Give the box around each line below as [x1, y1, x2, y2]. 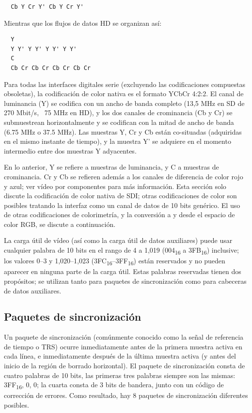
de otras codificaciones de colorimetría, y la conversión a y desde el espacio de [4, 209, 235, 220]
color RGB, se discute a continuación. [4, 219, 116, 229]
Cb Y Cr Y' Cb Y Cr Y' [11, 3, 84, 10]
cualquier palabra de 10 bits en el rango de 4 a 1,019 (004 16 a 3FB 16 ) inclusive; [4, 245, 239, 256]
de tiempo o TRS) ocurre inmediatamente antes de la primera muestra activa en [4, 341, 243, 351]
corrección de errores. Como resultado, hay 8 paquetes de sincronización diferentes [4, 390, 248, 400]
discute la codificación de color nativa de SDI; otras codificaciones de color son [4, 190, 237, 201]
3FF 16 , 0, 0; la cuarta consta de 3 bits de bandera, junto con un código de [4, 379, 224, 391]
